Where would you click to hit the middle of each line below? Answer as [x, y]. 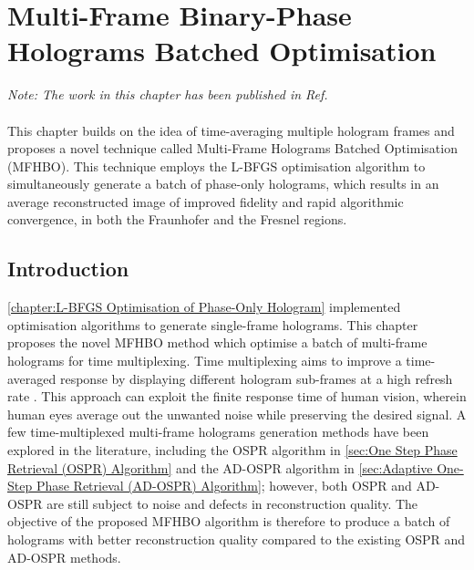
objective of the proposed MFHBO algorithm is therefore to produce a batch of [229, 521]
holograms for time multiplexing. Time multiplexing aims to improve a [205, 361]
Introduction [68, 269]
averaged [32, 378]
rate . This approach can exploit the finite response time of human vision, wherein [237, 396]
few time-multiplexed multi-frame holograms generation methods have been [218, 432]
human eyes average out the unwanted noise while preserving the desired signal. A [237, 414]
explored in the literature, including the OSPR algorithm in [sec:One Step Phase [232, 450]
